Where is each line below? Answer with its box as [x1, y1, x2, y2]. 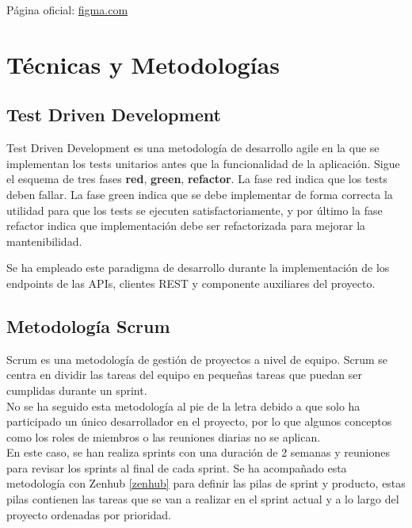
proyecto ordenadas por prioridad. [6, 506, 171, 522]
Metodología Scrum [6, 313, 170, 338]
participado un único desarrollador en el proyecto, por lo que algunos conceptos [6, 413, 392, 430]
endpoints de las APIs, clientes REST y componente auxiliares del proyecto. [6, 274, 376, 291]
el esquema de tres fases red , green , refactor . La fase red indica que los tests [6, 170, 388, 187]
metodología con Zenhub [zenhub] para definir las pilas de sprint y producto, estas [6, 475, 406, 492]
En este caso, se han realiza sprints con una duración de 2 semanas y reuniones [6, 444, 390, 461]
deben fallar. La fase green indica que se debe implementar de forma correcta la [6, 186, 393, 202]
